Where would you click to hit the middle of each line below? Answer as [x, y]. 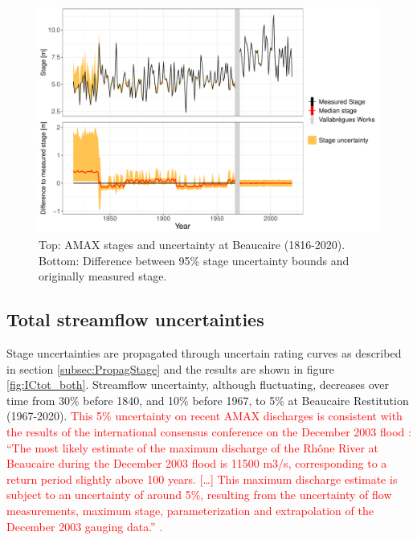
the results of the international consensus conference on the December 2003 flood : [209, 431]
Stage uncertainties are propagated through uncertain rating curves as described [204, 352]
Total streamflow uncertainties [135, 319]
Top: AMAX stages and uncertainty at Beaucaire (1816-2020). [192, 244]
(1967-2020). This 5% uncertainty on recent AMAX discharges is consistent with [204, 416]
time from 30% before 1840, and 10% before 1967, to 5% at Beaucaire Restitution [208, 400]
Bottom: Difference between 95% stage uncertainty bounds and [194, 260]
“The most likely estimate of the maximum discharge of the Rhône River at [193, 447]
